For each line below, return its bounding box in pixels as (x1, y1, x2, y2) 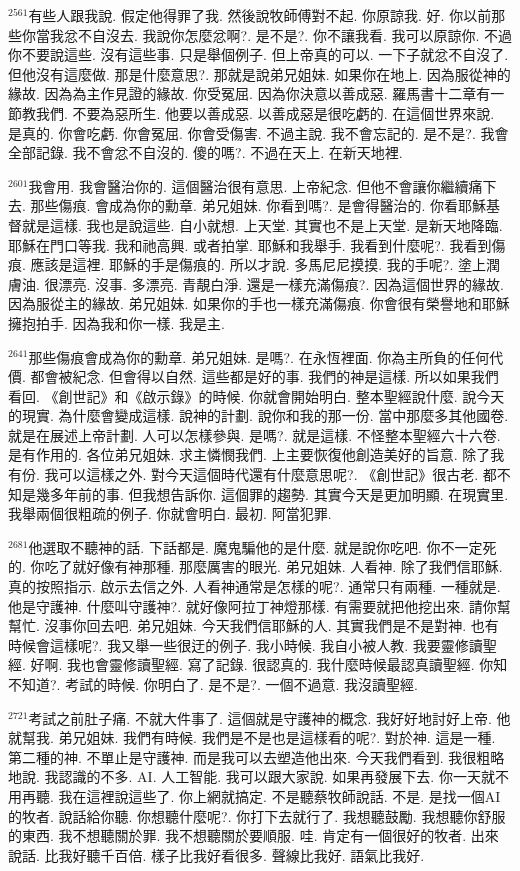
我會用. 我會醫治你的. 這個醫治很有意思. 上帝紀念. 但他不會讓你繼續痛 (28, 175, 483, 196)
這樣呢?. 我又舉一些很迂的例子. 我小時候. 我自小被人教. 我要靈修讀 (49, 634, 483, 655)
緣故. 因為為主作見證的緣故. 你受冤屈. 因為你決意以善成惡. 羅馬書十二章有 (8, 83, 491, 104)
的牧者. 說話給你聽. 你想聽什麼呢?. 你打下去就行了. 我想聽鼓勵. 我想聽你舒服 (8, 805, 506, 826)
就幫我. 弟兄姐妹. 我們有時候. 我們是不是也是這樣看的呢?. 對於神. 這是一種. (8, 727, 496, 748)
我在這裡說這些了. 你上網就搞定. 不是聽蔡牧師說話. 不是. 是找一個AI (58, 785, 501, 806)
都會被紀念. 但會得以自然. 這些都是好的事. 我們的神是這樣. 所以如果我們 (30, 366, 499, 387)
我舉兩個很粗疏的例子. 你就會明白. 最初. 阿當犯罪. (8, 503, 332, 524)
